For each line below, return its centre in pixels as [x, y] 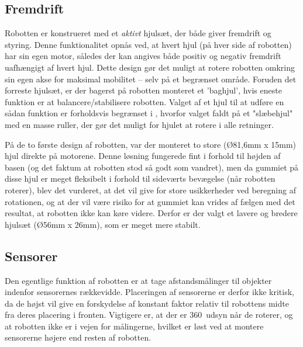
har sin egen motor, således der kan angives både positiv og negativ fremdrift [143, 56]
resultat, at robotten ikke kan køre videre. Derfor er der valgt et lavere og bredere [151, 213]
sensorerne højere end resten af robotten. [78, 337]
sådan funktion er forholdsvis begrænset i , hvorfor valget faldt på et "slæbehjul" [149, 113]
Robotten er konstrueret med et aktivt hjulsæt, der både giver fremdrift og [138, 33]
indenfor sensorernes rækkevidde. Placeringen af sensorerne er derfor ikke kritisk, [149, 292]
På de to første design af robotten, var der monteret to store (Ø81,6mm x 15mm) [151, 144]
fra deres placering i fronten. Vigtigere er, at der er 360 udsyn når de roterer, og [149, 315]
